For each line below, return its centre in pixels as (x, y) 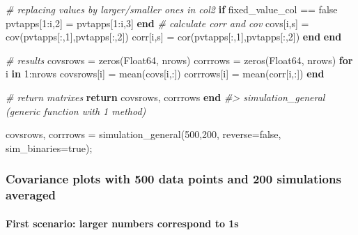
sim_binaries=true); (49, 147)
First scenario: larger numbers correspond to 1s (122, 223)
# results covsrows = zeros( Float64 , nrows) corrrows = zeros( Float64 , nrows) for (179, 60)
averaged (31, 195)
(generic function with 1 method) (76, 111)
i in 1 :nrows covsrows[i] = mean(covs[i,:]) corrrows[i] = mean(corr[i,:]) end (165, 74)
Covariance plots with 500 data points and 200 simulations (173, 179)
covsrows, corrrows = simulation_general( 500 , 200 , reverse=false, (143, 134)
